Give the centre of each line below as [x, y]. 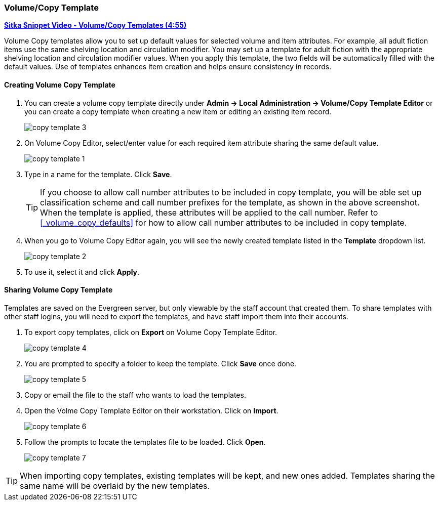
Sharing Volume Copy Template [58, 290]
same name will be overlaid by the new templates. [115, 486]
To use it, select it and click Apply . [82, 272]
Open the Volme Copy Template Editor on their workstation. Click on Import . [151, 410]
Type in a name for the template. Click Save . [98, 174]
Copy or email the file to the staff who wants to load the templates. [135, 395]
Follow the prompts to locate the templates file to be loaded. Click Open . [145, 442]
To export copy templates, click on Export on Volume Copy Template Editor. [151, 332]
